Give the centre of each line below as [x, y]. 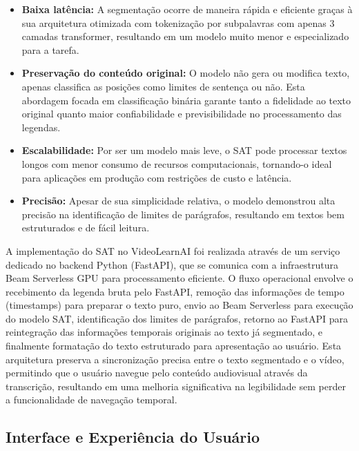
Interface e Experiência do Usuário [133, 437]
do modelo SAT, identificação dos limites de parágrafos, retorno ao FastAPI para [177, 318]
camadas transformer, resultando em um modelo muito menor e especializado [185, 36]
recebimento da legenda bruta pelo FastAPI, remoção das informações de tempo [175, 291]
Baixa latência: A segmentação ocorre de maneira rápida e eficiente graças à [187, 9]
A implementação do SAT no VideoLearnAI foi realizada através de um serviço [173, 250]
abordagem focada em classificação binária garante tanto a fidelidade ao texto [186, 100]
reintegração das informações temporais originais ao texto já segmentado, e [164, 332]
